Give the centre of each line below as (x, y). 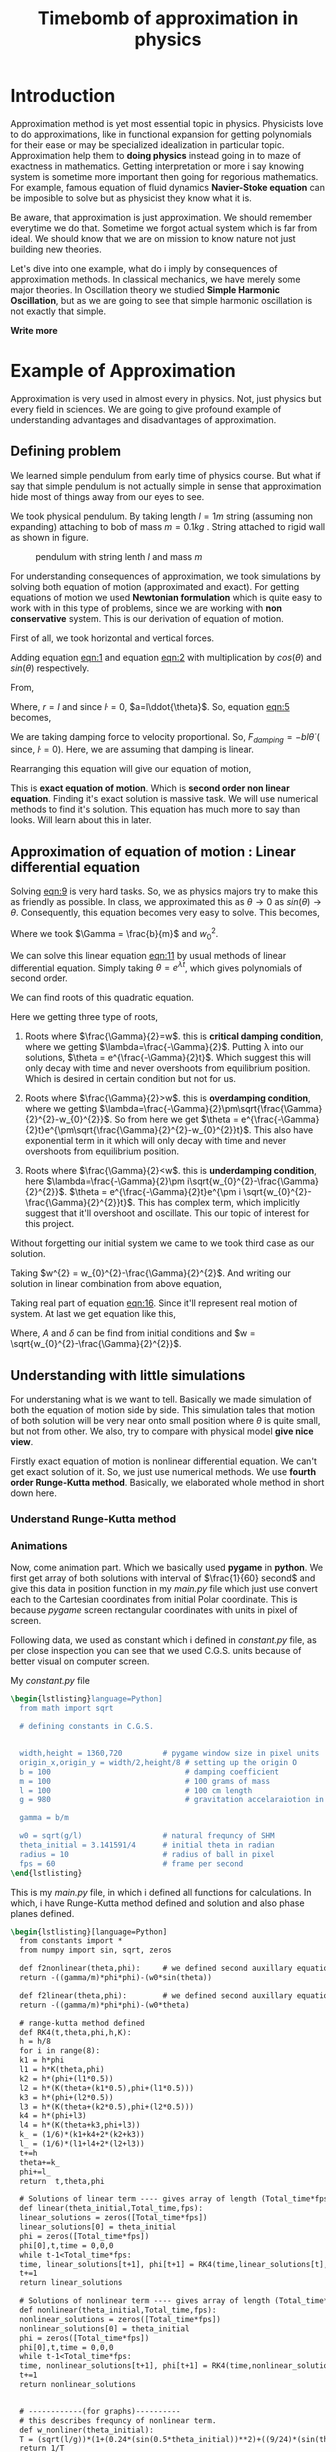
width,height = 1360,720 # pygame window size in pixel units (169, 1753)
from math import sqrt (66, 1708)
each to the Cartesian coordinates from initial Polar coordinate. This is (154, 1599)
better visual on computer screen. (80, 1661)
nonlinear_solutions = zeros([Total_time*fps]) (120, 2319)
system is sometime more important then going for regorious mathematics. (164, 176)
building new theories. (56, 249)
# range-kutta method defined (82, 2023)
